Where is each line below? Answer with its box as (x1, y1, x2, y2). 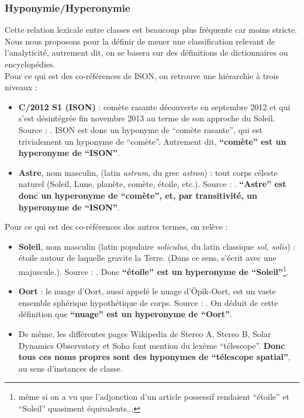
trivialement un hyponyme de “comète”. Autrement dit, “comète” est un (18, 135, 286, 147)
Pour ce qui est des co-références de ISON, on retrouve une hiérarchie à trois (5, 69, 279, 81)
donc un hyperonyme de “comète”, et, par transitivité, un (18, 189, 258, 201)
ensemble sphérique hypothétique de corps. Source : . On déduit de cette (18, 296, 278, 308)
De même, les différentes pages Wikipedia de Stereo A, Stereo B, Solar (18, 327, 271, 339)
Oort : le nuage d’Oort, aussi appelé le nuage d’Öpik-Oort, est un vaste (18, 285, 276, 297)
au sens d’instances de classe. (18, 362, 123, 374)
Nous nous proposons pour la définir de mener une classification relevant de (5, 35, 275, 47)
